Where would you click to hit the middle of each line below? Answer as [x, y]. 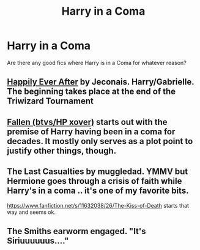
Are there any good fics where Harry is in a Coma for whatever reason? [97, 63]
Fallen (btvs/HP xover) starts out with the [87, 122]
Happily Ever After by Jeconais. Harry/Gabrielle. [101, 82]
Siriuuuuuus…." [38, 241]
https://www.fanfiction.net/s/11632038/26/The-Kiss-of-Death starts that [98, 205]
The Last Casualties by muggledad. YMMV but [98, 172]
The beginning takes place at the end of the [91, 92]
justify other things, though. [62, 150]
